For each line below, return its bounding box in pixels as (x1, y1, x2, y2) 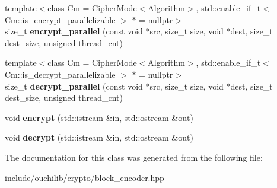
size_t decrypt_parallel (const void (5, 79, 143, 92)
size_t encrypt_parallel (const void (5, 25, 143, 37)
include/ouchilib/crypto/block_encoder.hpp (5, 171, 164, 183)
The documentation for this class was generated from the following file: (5, 151, 263, 163)
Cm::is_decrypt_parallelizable (5, 68, 116, 80)
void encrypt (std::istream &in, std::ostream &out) (5, 111, 193, 123)
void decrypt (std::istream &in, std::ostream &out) (5, 131, 193, 144)
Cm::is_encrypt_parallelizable (5, 13, 116, 26)
